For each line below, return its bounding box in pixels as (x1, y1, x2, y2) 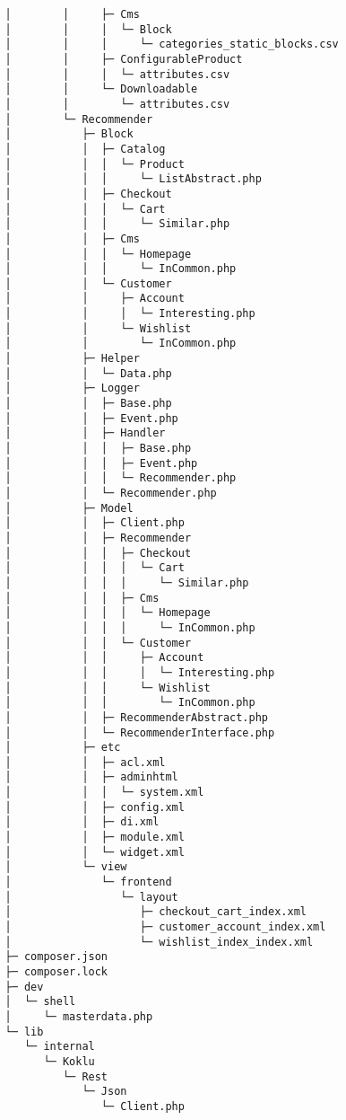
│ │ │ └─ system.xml (4, 786, 204, 799)
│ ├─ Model (4, 501, 134, 515)
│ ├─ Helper (4, 352, 140, 366)
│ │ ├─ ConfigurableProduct (4, 52, 243, 66)
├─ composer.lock (4, 966, 108, 978)
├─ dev (4, 980, 44, 993)
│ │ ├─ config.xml (4, 800, 185, 814)
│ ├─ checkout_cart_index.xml (4, 905, 307, 919)
